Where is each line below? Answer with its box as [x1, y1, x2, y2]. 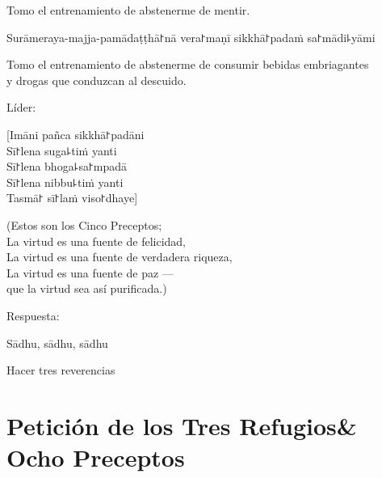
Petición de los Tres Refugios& [6, 408, 357, 442]
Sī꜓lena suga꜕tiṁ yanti [6, 142, 117, 159]
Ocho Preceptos [6, 441, 185, 474]
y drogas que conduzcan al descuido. [6, 71, 187, 88]
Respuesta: [6, 307, 60, 324]
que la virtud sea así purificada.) [6, 280, 167, 297]
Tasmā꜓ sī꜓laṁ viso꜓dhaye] [6, 189, 138, 206]
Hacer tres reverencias [6, 362, 115, 379]
